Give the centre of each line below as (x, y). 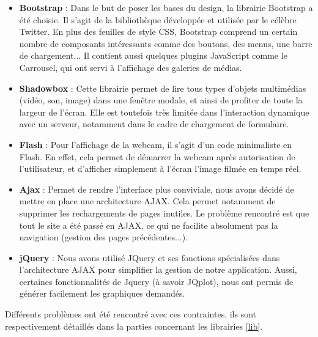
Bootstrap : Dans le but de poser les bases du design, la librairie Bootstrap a (166, 7)
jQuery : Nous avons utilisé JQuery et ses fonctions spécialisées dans (150, 257)
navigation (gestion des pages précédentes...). (104, 237)
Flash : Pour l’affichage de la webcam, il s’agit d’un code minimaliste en (156, 144)
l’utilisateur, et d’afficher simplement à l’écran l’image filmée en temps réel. (160, 168)
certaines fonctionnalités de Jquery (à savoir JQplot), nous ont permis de (156, 281)
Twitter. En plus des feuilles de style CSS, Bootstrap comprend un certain (158, 31)
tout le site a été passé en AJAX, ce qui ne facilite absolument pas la (149, 225)
